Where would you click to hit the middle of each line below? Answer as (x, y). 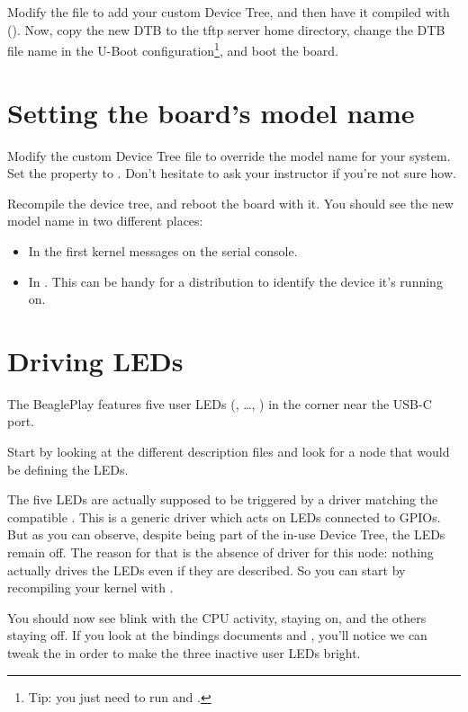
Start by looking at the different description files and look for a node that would (229, 452)
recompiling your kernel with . (90, 587)
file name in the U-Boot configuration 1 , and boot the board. (173, 49)
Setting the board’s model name (211, 112)
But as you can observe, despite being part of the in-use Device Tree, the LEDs (226, 534)
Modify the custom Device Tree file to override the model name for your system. (229, 155)
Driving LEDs (95, 360)
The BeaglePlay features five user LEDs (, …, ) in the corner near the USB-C (220, 403)
